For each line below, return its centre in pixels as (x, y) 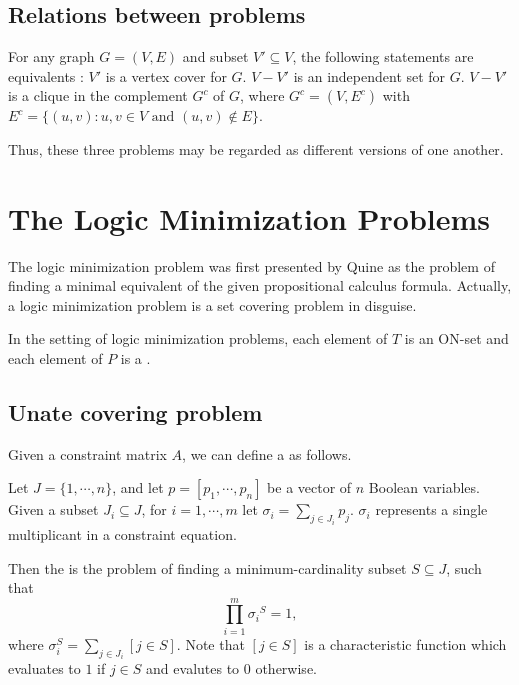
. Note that (210, 643)
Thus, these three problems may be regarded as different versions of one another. (256, 148)
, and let (138, 487)
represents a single (431, 509)
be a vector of (309, 487)
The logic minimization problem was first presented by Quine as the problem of (251, 265)
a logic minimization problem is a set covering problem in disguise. (212, 304)
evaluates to (44, 668)
